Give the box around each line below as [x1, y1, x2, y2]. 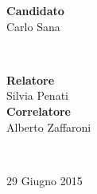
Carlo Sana [6, 18, 60, 34]
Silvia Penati [6, 87, 68, 104]
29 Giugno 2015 [6, 172, 83, 188]
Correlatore [6, 102, 71, 119]
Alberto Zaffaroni [6, 118, 91, 135]
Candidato [6, 2, 64, 18]
